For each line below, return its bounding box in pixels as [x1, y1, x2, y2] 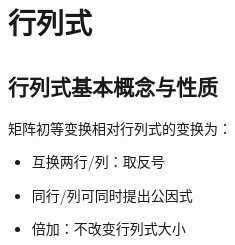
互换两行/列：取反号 [31, 151, 165, 172]
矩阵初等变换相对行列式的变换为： [8, 117, 232, 138]
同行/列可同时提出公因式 [31, 184, 193, 205]
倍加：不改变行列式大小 [31, 218, 186, 239]
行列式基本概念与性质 [8, 70, 218, 101]
